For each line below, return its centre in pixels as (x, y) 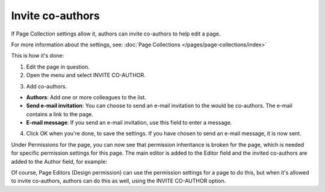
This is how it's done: (38, 56)
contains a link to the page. (60, 114)
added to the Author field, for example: (59, 161)
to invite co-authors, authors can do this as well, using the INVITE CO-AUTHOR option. (119, 181)
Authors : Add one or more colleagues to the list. (86, 97)
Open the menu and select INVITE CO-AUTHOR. (86, 75)
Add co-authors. (47, 86)
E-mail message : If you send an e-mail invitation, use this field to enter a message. (129, 123)
